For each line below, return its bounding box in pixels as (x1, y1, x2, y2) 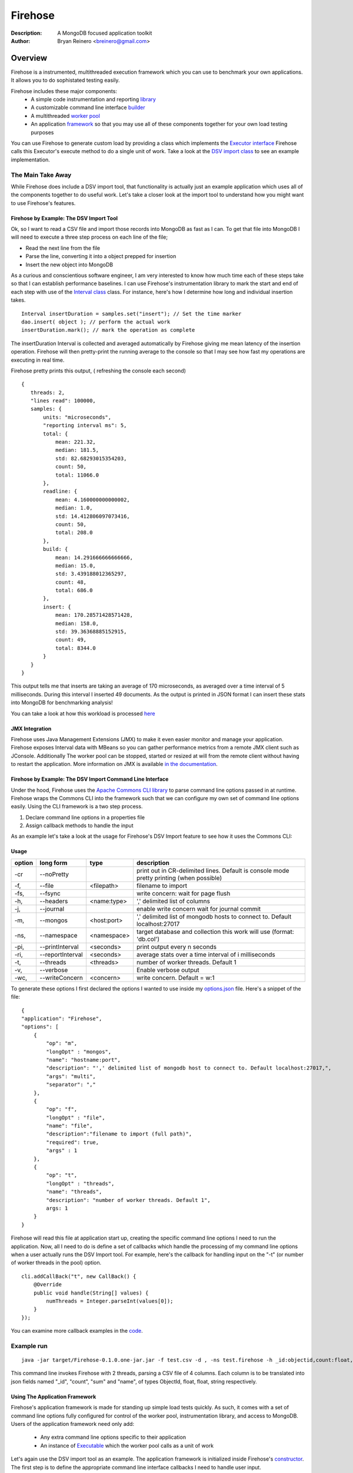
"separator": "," (46, 1081, 96, 1088)
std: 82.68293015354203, (55, 455, 127, 462)
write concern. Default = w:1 (136, 973, 215, 982)
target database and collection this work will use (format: (136, 927, 294, 936)
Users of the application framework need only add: (11, 1420, 135, 1427)
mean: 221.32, (55, 439, 96, 445)
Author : (11, 37, 31, 44)
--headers (39, 897, 68, 905)
